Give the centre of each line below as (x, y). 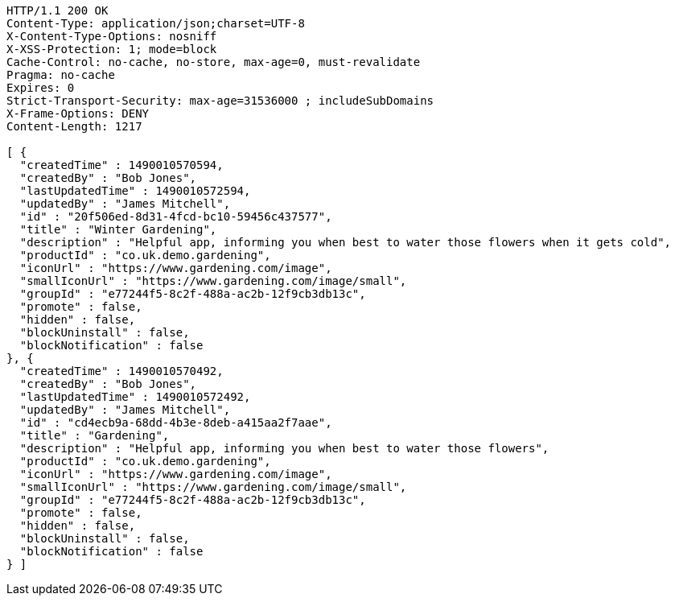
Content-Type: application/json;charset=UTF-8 (156, 23)
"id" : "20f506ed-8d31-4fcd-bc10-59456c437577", (176, 216)
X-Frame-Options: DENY (78, 113)
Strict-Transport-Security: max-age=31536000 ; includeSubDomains (220, 101)
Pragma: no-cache (61, 75)
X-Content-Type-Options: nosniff (112, 36)
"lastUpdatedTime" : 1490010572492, (135, 397)
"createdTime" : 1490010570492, (121, 371)
